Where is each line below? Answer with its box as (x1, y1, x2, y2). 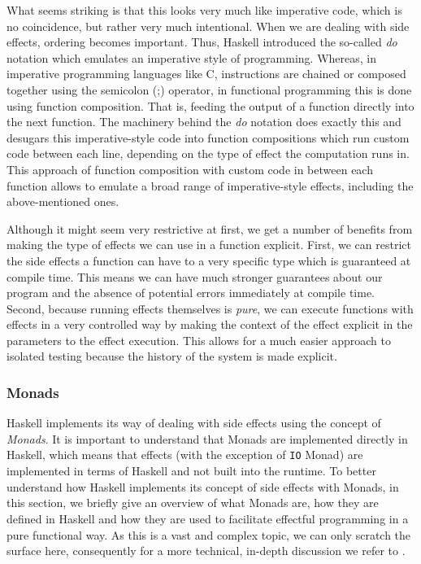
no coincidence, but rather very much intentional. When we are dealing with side (7, 17, 410, 34)
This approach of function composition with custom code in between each (7, 160, 373, 177)
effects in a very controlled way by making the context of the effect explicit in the (7, 316, 413, 333)
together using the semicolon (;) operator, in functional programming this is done (7, 81, 412, 98)
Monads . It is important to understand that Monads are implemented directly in (7, 430, 408, 447)
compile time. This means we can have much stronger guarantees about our (7, 268, 383, 285)
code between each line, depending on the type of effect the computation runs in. (7, 145, 410, 162)
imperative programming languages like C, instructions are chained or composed (7, 65, 406, 82)
